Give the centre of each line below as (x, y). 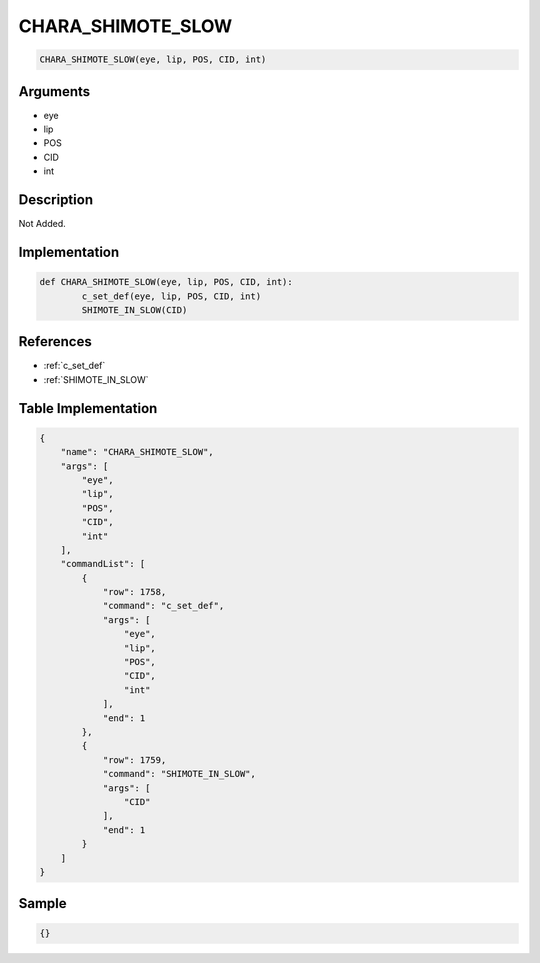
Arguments (54, 91)
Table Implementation (88, 408)
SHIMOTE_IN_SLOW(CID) (134, 309)
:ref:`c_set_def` (74, 366)
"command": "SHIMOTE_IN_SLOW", (179, 774)
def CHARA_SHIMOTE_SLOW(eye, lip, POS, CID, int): (166, 282)
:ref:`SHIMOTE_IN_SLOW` (96, 379)
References (55, 341)
